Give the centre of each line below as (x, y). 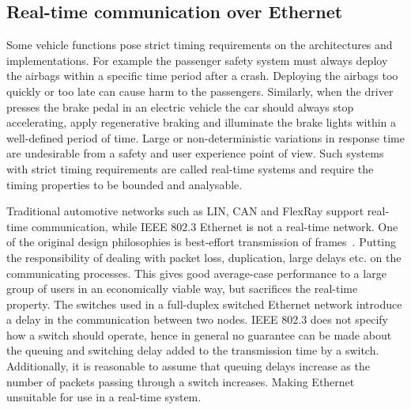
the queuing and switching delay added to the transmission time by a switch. (193, 350)
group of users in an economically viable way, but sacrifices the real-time (182, 289)
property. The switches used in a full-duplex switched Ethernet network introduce (204, 304)
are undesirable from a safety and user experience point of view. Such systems (195, 153)
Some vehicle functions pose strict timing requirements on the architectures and (200, 45)
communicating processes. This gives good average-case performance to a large (196, 273)
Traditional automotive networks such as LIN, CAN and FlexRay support (185, 211)
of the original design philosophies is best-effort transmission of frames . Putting (202, 242)
